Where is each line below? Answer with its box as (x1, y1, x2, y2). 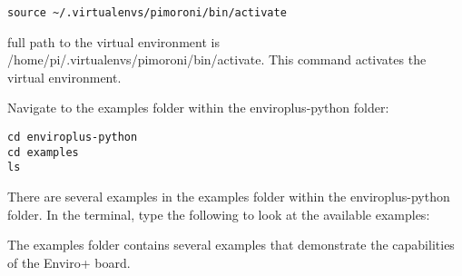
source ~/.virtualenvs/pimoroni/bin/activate (7, 6, 287, 19)
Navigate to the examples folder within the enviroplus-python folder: (7, 98, 389, 117)
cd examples (7, 145, 79, 159)
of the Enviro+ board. (7, 252, 131, 271)
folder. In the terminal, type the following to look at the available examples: (7, 204, 430, 223)
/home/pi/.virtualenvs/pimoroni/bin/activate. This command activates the (7, 50, 427, 69)
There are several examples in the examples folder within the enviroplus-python (7, 187, 450, 205)
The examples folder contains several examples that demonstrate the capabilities (7, 235, 455, 254)
